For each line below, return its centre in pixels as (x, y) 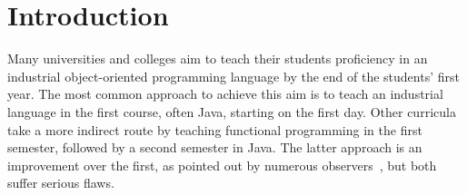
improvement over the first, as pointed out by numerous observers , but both (222, 165)
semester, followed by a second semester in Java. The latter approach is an (215, 147)
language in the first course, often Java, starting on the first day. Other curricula (232, 111)
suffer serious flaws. (61, 183)
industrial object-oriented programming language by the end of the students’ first (233, 76)
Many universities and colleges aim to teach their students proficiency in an (218, 58)
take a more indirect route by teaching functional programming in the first (215, 129)
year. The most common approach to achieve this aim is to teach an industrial (225, 94)
